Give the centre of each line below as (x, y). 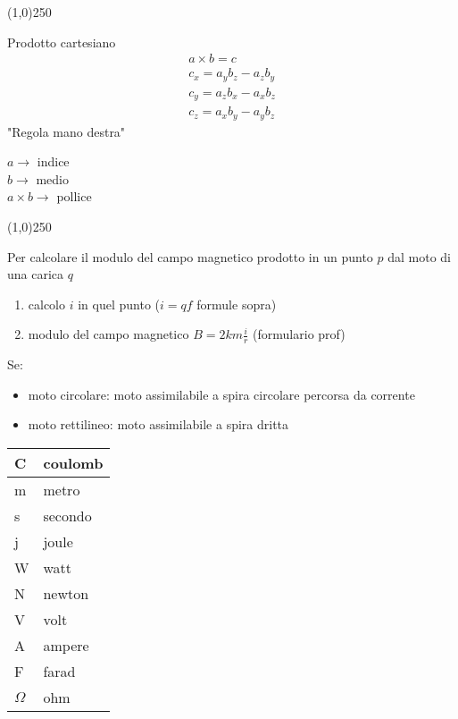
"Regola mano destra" (67, 131)
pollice (74, 196)
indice (53, 161)
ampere (66, 646)
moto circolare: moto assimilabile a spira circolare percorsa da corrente (221, 394)
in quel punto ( (119, 304)
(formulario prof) (299, 334)
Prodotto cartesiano (62, 42)
